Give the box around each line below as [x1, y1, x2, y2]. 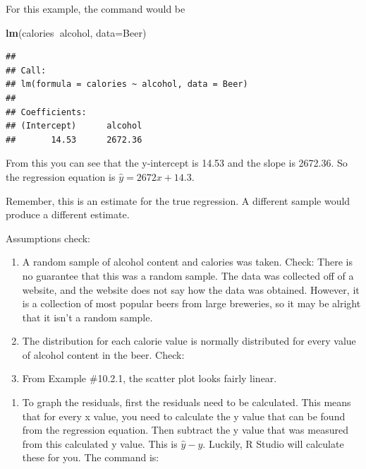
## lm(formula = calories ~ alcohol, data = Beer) [6, 79, 248, 90]
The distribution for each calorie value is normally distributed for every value [22, 333, 356, 348]
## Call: [6, 65, 47, 76]
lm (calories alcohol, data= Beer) [6, 25, 147, 40]
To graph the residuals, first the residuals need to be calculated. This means [22, 395, 351, 410]
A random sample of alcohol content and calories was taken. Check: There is [22, 254, 353, 269]
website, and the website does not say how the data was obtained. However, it [22, 282, 360, 297]
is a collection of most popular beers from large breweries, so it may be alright [22, 296, 361, 311]
